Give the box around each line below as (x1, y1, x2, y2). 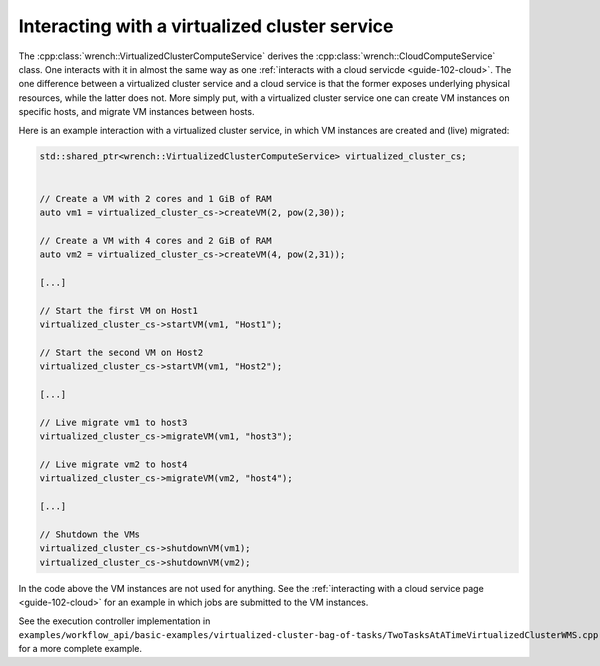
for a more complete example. (18, 643, 143, 655)
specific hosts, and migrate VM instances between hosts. (18, 106, 255, 118)
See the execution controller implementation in (18, 615, 211, 627)
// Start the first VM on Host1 (39, 305, 199, 316)
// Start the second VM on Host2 (39, 346, 204, 358)
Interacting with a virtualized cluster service (18, 15, 394, 37)
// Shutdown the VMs (39, 529, 140, 540)
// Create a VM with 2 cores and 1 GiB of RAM (39, 193, 272, 204)
